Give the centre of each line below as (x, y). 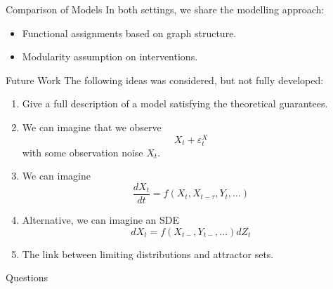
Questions (27, 277)
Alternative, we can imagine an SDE (101, 220)
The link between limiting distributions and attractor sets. (148, 254)
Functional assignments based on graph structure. (129, 33)
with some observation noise (83, 152)
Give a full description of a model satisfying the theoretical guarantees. (175, 103)
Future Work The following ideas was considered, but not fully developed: (165, 80)
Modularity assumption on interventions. (110, 56)
